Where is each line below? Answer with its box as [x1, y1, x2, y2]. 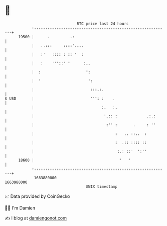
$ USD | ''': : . [5, 96, 115, 101]
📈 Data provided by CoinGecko [5, 193, 70, 199]
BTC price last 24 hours [76, 21, 129, 26]
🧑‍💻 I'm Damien [5, 205, 36, 211]
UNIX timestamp [86, 184, 118, 189]
